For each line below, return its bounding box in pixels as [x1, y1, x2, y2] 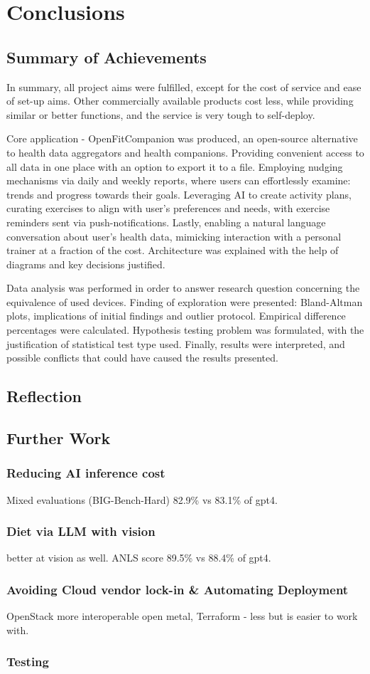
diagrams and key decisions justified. [6, 256, 165, 271]
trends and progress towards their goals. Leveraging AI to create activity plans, [6, 186, 352, 201]
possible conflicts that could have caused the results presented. [6, 350, 278, 365]
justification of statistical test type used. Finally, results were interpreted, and [6, 336, 345, 351]
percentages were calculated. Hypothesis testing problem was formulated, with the [6, 322, 364, 337]
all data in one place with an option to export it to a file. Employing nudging [6, 159, 343, 174]
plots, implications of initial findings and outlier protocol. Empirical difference [6, 308, 346, 323]
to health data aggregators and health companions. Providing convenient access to [6, 144, 364, 159]
